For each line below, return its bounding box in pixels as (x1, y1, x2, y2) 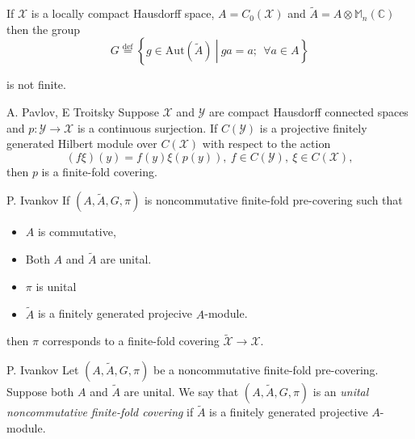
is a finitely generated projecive (37, 305, 193, 322)
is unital (36, 277, 77, 294)
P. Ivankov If (6, 192, 70, 209)
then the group (6, 20, 81, 37)
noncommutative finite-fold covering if (6, 403, 194, 420)
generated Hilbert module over (6, 135, 157, 152)
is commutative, (37, 223, 116, 240)
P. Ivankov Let (6, 361, 79, 378)
